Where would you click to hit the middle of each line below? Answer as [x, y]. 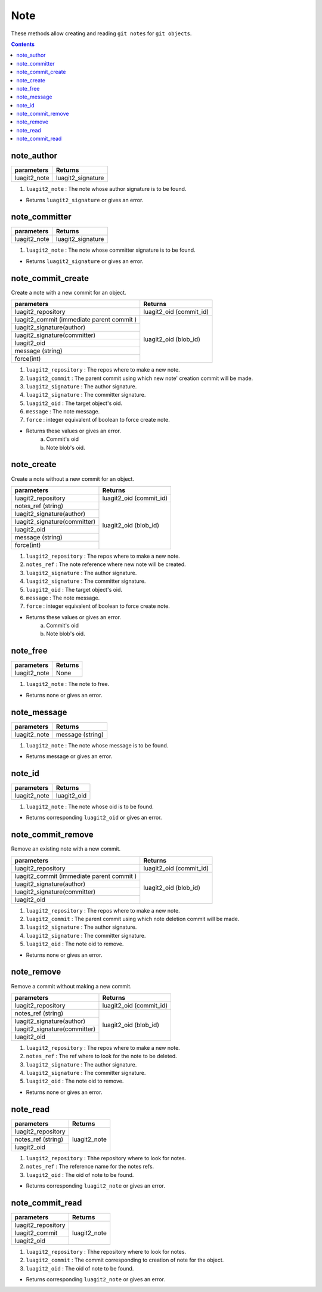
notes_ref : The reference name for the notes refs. [90, 1167]
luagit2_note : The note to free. [68, 684]
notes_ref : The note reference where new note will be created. [106, 564]
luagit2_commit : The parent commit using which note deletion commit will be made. [133, 919]
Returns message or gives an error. [69, 756]
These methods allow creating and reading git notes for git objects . [101, 33]
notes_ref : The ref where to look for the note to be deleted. [101, 1056]
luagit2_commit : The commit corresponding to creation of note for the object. [125, 1260]
